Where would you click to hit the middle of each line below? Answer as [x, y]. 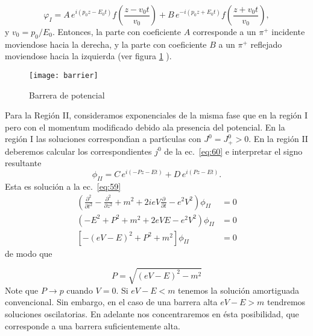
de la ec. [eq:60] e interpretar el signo [233, 151]
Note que [22, 290]
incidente [288, 31]
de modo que [29, 253]
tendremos [286, 302]
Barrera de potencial [67, 95]
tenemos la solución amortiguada [239, 290]
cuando [80, 290]
